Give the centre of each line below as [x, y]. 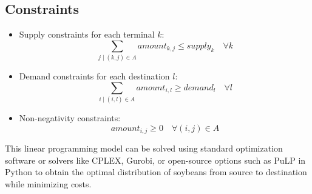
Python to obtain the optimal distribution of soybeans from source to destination [156, 172]
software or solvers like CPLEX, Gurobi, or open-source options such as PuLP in [155, 160]
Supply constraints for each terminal [87, 34]
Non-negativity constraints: [70, 118]
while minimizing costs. [48, 183]
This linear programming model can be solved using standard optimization [144, 148]
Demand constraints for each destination [94, 76]
